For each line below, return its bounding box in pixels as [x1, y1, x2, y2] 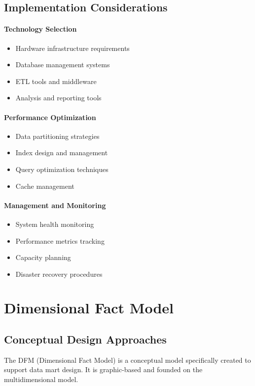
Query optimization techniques [15, 164, 109, 174]
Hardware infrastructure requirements [15, 43, 130, 53]
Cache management [15, 180, 74, 191]
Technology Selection [4, 24, 77, 34]
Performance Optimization [4, 112, 96, 122]
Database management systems [15, 59, 110, 70]
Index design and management [15, 147, 108, 158]
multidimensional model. [4, 374, 78, 385]
